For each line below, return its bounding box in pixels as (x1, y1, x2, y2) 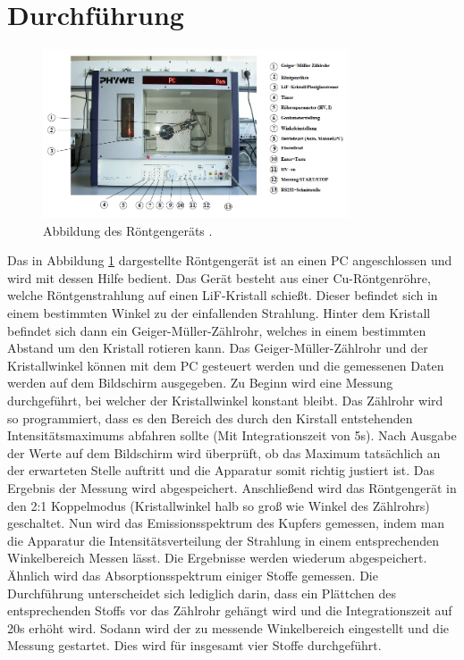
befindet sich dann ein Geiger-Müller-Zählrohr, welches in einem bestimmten (7, 321, 426, 339)
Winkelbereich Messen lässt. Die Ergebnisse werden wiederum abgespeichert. (7, 548, 427, 567)
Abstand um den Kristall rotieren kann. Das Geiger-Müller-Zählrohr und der (7, 338, 428, 357)
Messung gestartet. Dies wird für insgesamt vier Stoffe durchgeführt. (7, 636, 382, 655)
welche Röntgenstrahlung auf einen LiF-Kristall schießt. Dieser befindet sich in (7, 286, 438, 305)
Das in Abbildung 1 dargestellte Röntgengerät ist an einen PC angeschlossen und (7, 251, 452, 270)
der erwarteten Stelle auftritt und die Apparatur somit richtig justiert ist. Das (7, 461, 435, 480)
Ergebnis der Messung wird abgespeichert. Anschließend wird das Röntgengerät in (7, 479, 457, 497)
